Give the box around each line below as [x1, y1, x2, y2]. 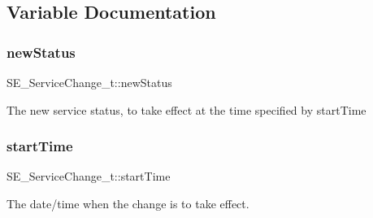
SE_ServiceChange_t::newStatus [7, 74, 172, 90]
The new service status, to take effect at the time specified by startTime [7, 101, 366, 118]
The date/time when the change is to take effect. [7, 195, 249, 211]
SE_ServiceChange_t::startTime [7, 168, 171, 185]
